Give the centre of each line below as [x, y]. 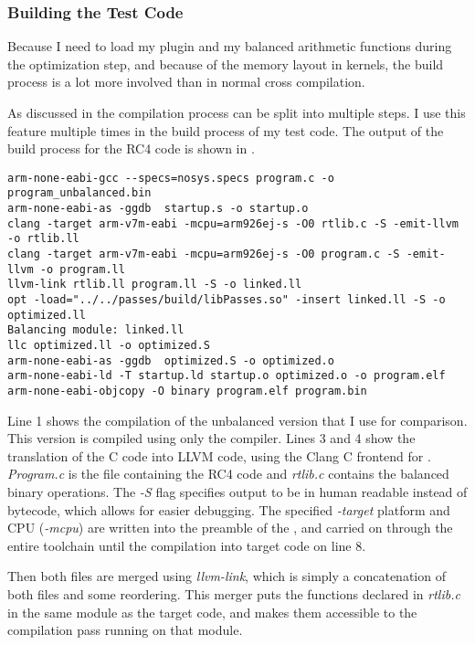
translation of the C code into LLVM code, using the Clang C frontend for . [219, 455]
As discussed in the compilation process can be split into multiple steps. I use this [237, 112]
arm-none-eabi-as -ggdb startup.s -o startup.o [158, 209]
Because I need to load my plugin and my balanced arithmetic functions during [230, 46]
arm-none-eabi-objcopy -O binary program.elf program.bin [187, 391]
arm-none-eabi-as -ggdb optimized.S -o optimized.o [171, 360]
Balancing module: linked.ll [96, 330]
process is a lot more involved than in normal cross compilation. [186, 82]
